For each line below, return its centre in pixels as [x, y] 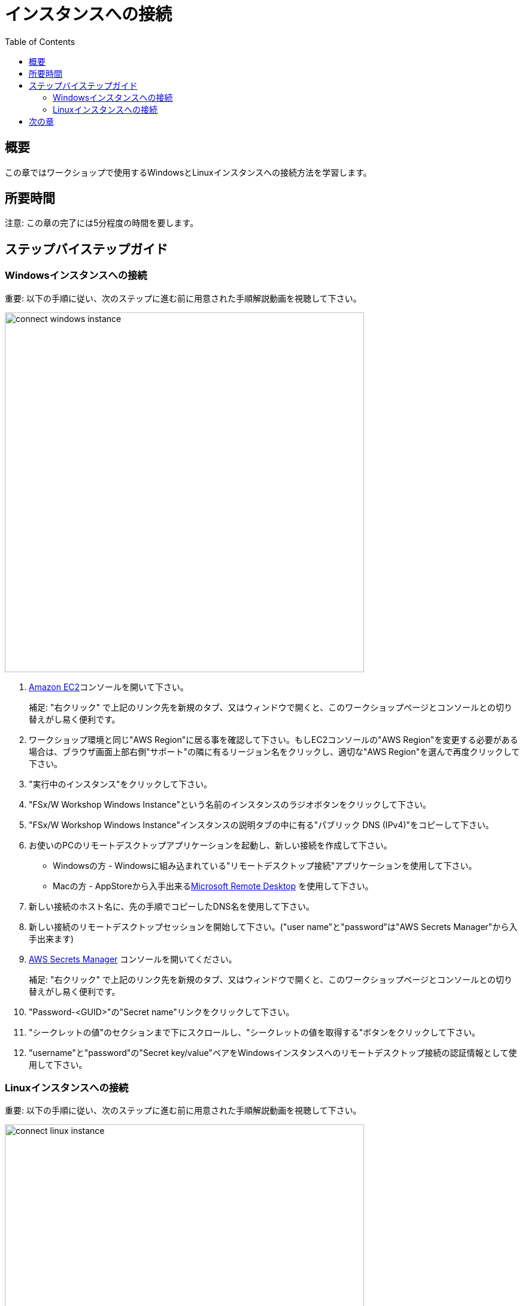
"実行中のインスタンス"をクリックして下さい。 [121, 784]
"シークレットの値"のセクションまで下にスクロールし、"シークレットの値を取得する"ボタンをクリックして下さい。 [255, 1032]
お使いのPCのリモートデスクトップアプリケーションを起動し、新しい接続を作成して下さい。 [210, 845]
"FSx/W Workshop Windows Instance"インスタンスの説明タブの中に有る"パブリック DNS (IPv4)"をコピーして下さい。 [261, 824]
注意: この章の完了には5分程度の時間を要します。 [102, 223]
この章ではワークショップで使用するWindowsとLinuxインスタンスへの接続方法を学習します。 [188, 172]
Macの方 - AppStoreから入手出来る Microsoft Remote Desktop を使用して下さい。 [213, 886]
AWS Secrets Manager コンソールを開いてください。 [133, 959]
